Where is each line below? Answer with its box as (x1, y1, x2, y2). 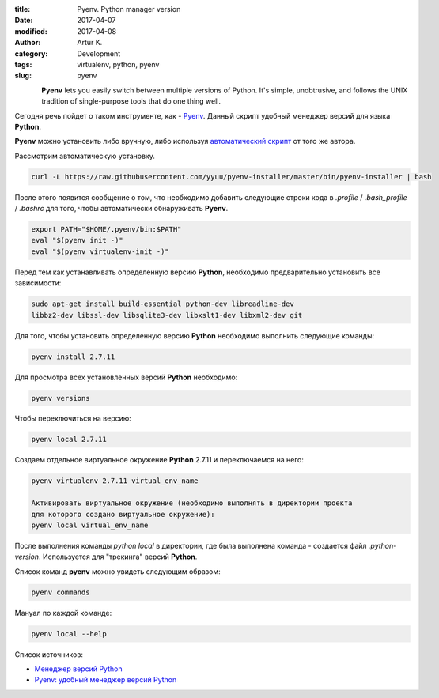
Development (77, 48, 121, 58)
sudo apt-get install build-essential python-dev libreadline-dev (31, 300, 294, 308)
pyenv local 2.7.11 (31, 435, 107, 444)
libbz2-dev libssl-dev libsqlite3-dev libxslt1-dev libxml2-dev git (31, 311, 303, 319)
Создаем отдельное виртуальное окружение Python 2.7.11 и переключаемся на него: (14, 455, 304, 465)
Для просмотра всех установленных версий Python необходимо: (14, 372, 238, 382)
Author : (14, 38, 41, 47)
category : (14, 48, 48, 58)
